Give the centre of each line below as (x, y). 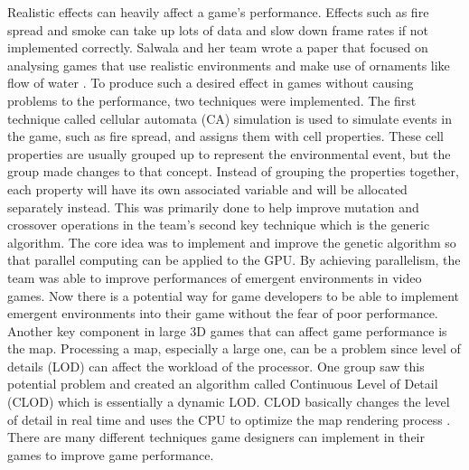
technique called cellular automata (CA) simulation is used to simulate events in (230, 118)
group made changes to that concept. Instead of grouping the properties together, (233, 171)
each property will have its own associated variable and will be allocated (207, 188)
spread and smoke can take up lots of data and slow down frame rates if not (218, 29)
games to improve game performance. (111, 454)
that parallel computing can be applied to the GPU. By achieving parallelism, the (234, 260)
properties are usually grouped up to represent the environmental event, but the (229, 153)
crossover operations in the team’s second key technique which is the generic (219, 225)
